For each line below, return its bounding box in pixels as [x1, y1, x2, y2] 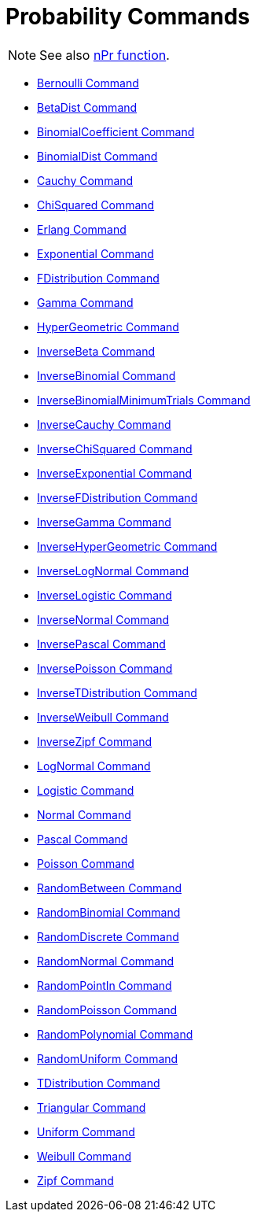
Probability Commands [6, 3, 250, 30]
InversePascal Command [37, 637, 166, 651]
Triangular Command [37, 1100, 146, 1114]
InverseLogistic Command [37, 588, 172, 602]
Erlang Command [37, 222, 127, 236]
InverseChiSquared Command [37, 441, 193, 456]
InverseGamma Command [37, 515, 171, 529]
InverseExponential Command [37, 466, 193, 480]
